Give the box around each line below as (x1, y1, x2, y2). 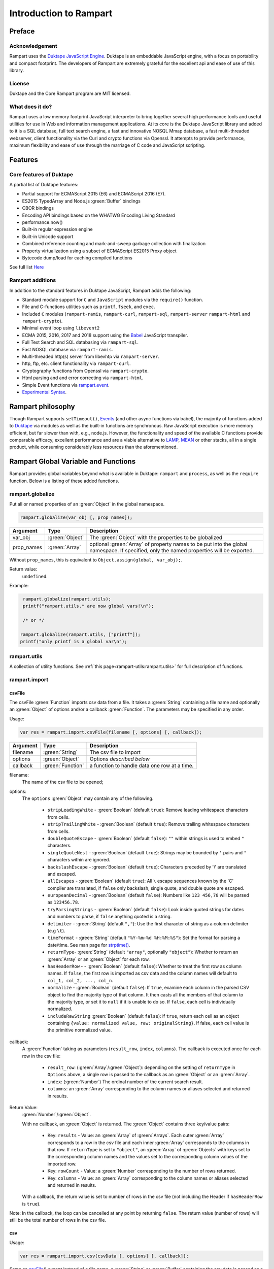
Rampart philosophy (9, 402, 76, 411)
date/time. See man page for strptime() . (47, 942, 130, 948)
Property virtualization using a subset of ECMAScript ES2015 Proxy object (22, 248, 177, 254)
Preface (9, 27, 35, 36)
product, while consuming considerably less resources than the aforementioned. (9, 444, 178, 450)
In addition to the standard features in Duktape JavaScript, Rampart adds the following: (9, 287, 191, 293)
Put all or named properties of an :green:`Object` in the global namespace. (9, 500, 165, 507)
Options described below (89, 755, 150, 762)
